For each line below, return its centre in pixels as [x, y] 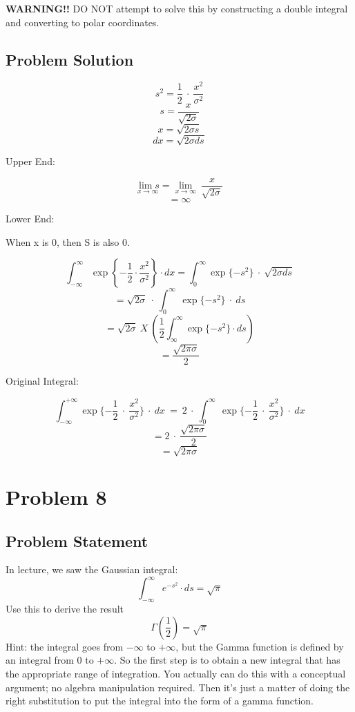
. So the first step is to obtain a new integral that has [227, 660]
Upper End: [30, 161]
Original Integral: [42, 381]
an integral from [40, 660]
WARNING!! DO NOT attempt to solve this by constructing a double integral [177, 8]
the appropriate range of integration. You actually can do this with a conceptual [176, 673]
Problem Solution [70, 59]
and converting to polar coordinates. [83, 22]
